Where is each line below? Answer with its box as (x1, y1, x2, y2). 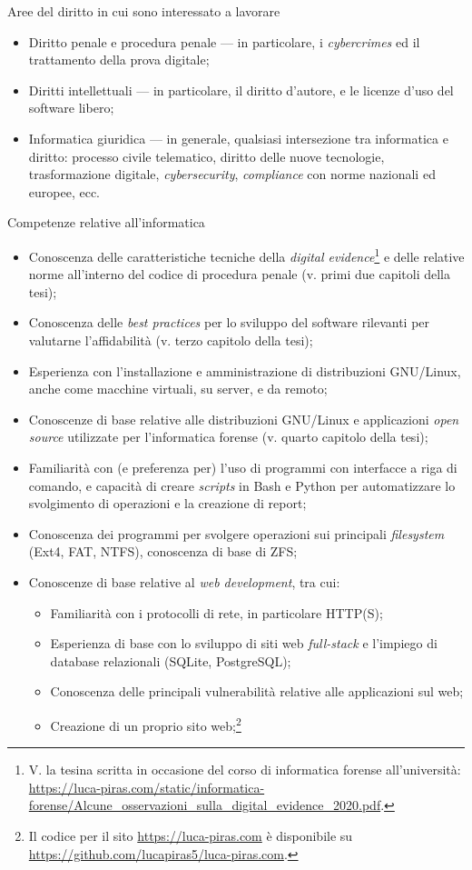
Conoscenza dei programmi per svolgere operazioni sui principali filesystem (28, 524, 445, 543)
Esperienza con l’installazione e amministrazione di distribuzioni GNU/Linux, (28, 361, 461, 380)
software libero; (28, 98, 114, 117)
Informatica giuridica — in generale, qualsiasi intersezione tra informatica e (28, 128, 448, 147)
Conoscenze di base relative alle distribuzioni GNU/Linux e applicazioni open (28, 409, 459, 428)
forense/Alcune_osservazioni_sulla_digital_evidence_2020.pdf (28, 795, 381, 815)
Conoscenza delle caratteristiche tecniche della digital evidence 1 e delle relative (28, 244, 465, 265)
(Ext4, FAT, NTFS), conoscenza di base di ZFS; (28, 542, 298, 561)
